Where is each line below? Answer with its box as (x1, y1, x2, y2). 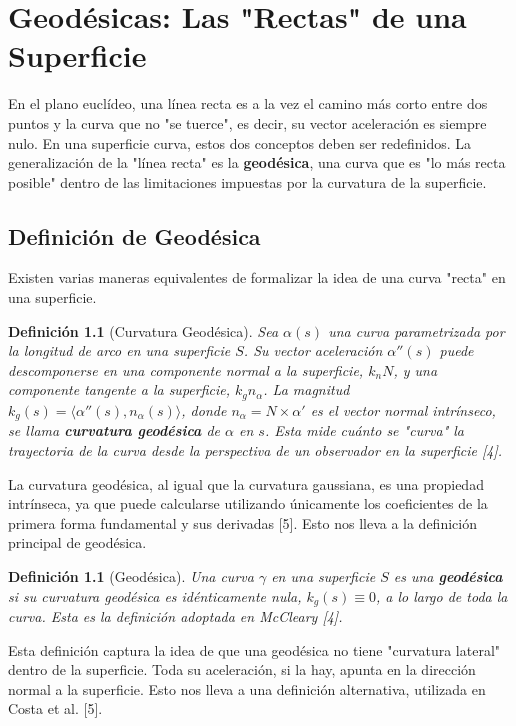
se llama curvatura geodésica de (8, 420, 220, 441)
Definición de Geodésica (8, 220, 261, 251)
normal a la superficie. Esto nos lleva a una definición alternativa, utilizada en (8, 678, 486, 699)
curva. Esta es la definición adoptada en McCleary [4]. (8, 605, 343, 626)
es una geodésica (393, 565, 503, 586)
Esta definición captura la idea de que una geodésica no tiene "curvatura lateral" (8, 639, 501, 660)
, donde (181, 399, 227, 420)
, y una (393, 359, 438, 380)
